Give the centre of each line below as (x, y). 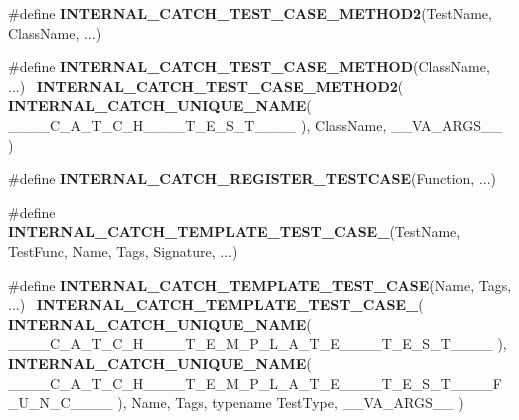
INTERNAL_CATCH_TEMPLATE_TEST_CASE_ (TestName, (234, 231)
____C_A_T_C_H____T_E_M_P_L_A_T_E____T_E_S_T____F (255, 382)
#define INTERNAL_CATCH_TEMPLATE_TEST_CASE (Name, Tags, (260, 284)
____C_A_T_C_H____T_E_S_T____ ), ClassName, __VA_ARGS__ (255, 124)
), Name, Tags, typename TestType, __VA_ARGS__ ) (290, 402)
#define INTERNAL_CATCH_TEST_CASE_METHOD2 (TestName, (250, 13)
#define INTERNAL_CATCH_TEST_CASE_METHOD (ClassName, (249, 66)
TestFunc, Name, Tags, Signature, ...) (123, 250)
